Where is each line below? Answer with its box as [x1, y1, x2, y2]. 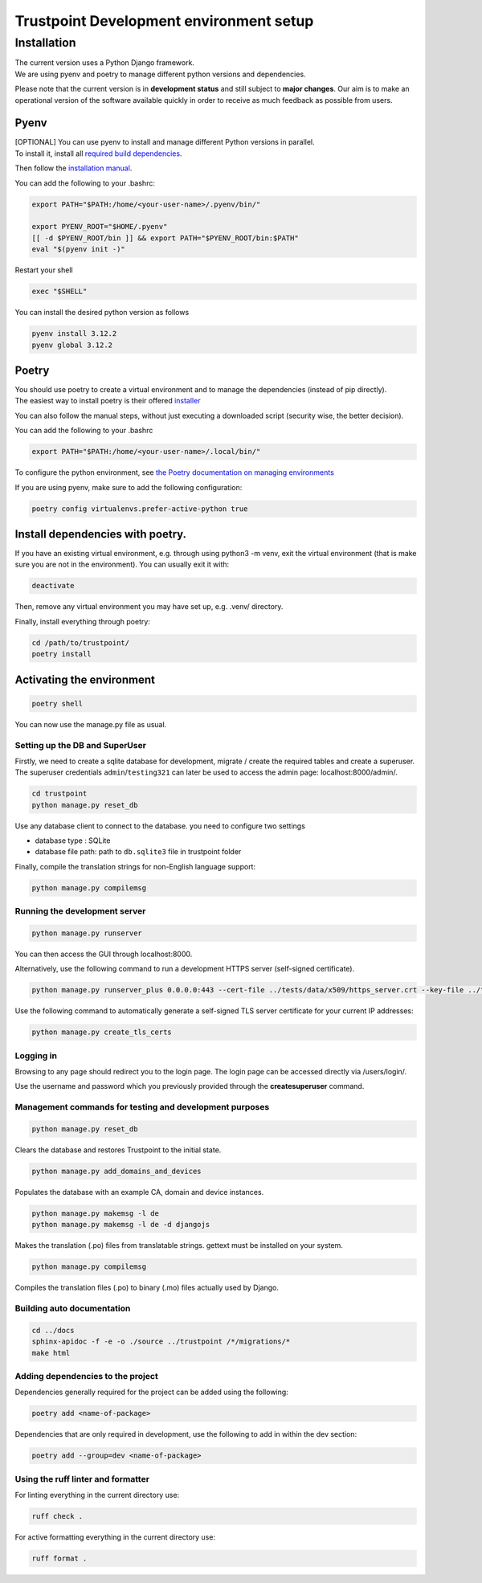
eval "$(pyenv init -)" [31, 245, 126, 254]
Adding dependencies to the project [14, 1370, 158, 1381]
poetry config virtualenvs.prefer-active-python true [31, 504, 248, 513]
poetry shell [31, 699, 84, 708]
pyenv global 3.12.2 [31, 340, 112, 350]
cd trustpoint [31, 789, 88, 799]
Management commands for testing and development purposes [14, 1102, 270, 1113]
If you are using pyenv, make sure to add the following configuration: [14, 482, 243, 492]
